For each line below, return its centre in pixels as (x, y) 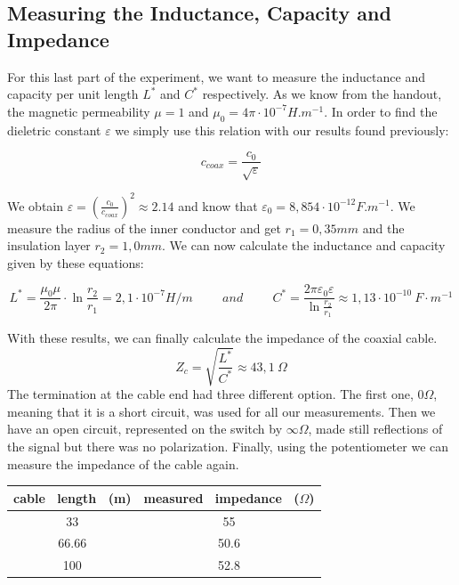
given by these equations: (76, 262)
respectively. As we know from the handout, (322, 94)
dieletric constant (54, 130)
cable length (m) (72, 497)
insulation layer (49, 245)
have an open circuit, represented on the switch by (145, 429)
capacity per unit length (73, 94)
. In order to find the (381, 111)
